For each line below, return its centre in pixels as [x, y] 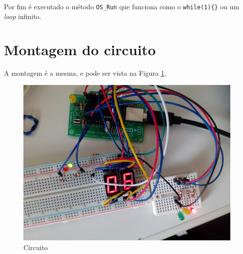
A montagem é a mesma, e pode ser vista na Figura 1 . [85, 73]
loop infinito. [23, 16]
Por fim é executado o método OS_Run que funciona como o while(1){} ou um [122, 6]
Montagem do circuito [80, 50]
